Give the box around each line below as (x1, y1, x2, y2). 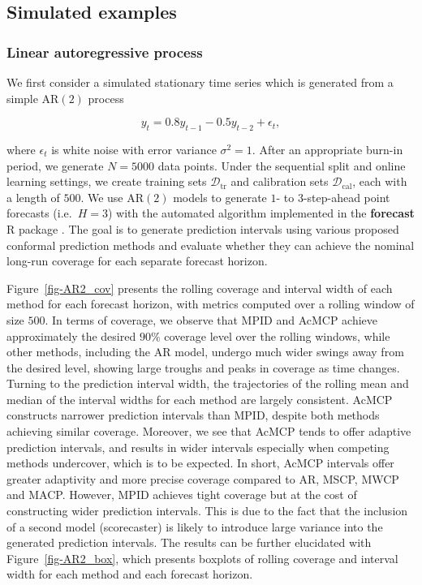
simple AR (6, 89, 59, 106)
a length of (6, 188, 60, 205)
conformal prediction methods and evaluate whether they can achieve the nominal (6, 236, 415, 253)
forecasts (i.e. (6, 204, 72, 222)
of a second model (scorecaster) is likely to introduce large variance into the (6, 518, 383, 535)
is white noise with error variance (51, 140, 217, 157)
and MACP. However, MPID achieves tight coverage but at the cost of (6, 486, 357, 503)
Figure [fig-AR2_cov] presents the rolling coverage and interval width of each (6, 279, 393, 296)
